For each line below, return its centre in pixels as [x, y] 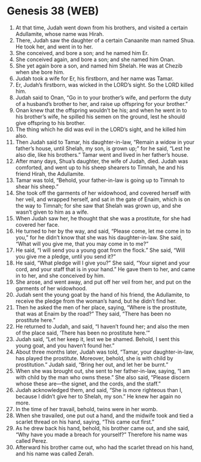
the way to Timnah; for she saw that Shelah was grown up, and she [98, 205]
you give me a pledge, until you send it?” [66, 256]
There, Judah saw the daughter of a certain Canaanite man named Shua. [105, 40]
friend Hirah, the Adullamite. [50, 174]
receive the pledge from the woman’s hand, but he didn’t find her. [96, 301]
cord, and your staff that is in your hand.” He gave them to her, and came [105, 269]
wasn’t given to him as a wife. [52, 212]
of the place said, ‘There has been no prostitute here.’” [83, 333]
